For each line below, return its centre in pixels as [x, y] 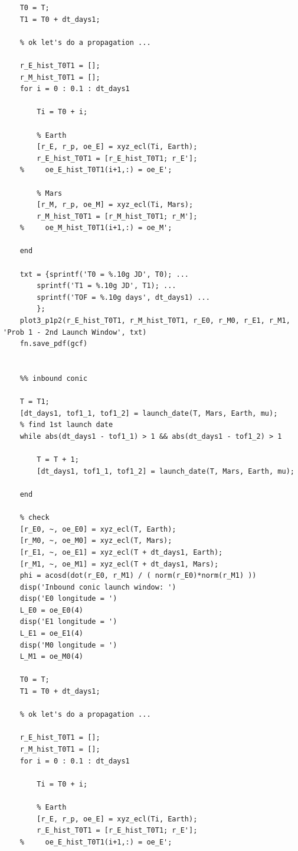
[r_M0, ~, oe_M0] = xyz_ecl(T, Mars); [96, 541]
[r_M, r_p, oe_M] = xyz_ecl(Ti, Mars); [115, 205]
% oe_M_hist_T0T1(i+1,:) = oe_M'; [96, 228]
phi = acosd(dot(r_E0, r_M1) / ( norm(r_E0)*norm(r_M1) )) [138, 576]
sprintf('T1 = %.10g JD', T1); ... [107, 286]
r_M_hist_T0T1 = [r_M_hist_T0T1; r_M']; [117, 216]
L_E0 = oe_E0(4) [52, 610]
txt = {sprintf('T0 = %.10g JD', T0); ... [104, 274]
